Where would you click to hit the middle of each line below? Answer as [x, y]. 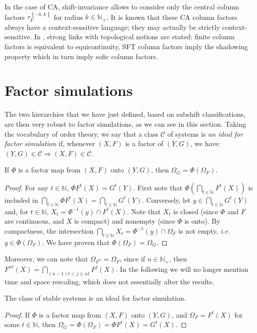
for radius [68, 17]
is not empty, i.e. [204, 230]
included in [21, 200]
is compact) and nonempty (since [125, 221]
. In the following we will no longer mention [182, 269]
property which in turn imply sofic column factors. [81, 56]
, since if [132, 259]
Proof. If [17, 314]
